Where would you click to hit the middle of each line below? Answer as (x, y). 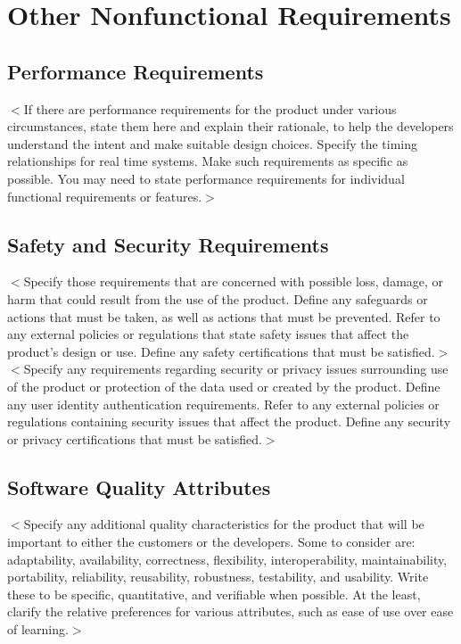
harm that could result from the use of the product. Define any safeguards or (218, 298)
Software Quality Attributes (139, 487)
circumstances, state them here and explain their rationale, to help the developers (230, 126)
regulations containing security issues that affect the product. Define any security (229, 421)
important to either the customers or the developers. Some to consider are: (211, 542)
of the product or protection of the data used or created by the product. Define (224, 386)
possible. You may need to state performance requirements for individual (206, 178)
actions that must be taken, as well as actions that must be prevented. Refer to (224, 316)
